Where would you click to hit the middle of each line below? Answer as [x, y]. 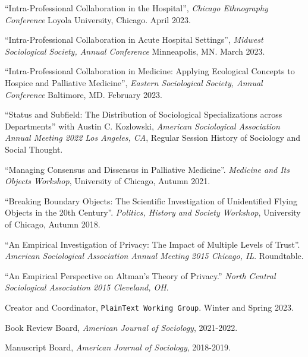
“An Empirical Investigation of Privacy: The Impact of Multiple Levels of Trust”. [153, 244]
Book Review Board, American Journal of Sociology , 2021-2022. [121, 327]
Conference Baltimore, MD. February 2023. [84, 94]
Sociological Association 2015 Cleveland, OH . [87, 287]
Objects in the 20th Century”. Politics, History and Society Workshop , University [153, 212]
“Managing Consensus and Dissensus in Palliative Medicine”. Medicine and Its [147, 169]
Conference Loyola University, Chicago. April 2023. [98, 19]
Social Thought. [34, 149]
